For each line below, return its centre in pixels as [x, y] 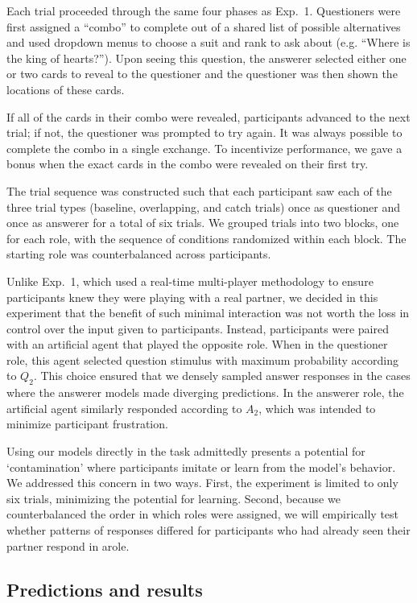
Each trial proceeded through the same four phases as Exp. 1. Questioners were [204, 10]
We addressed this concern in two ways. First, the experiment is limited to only [202, 483]
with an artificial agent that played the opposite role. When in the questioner [197, 344]
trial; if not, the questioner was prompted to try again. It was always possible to [204, 132]
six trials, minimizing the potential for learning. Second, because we [173, 498]
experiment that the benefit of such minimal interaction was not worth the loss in [208, 313]
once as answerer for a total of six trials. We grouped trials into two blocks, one [203, 223]
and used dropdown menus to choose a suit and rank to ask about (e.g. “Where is [208, 42]
